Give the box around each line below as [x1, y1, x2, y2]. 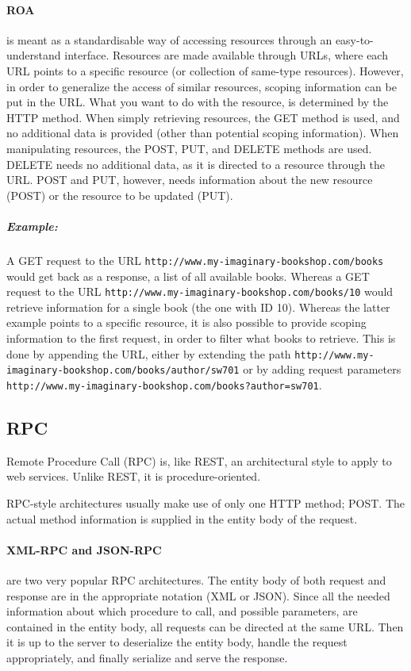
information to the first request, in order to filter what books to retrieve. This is [6, 329, 396, 346]
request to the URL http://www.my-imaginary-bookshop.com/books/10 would [6, 283, 394, 300]
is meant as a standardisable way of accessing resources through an [6, 31, 332, 48]
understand [6, 47, 61, 63]
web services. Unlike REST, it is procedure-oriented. [6, 468, 261, 485]
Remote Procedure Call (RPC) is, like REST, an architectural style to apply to [6, 452, 392, 469]
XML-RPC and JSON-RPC [6, 541, 162, 558]
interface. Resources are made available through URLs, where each [64, 47, 388, 63]
